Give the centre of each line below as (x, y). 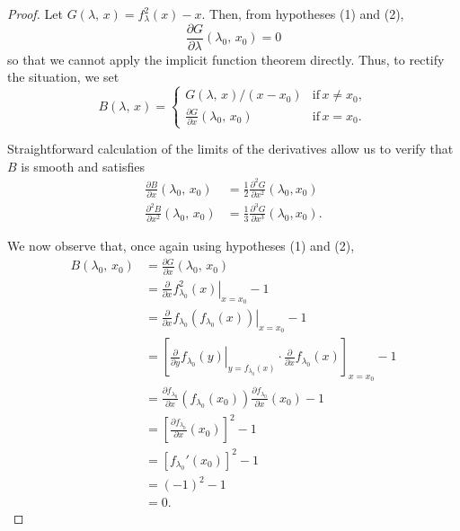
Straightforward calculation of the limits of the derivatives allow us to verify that (230, 149)
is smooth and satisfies (83, 166)
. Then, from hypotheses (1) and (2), (303, 13)
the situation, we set (63, 77)
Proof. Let (35, 13)
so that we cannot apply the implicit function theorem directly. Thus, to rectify (226, 59)
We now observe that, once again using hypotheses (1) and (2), (181, 246)
